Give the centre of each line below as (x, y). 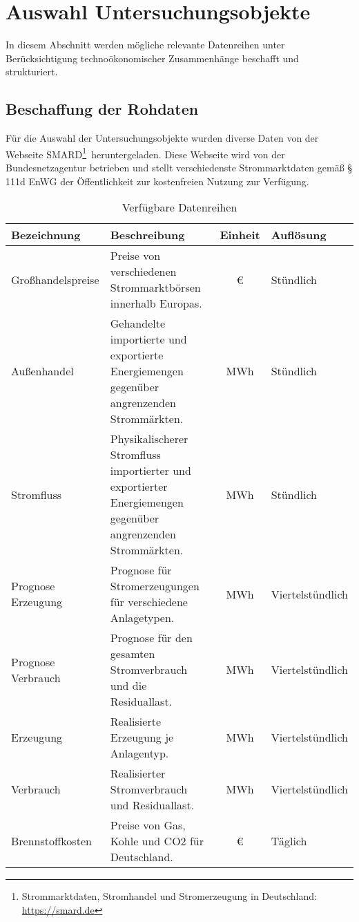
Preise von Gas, (148, 825)
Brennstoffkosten (51, 841)
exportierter (139, 487)
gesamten (133, 654)
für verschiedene (149, 602)
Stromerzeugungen (155, 586)
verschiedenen (143, 272)
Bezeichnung (46, 235)
